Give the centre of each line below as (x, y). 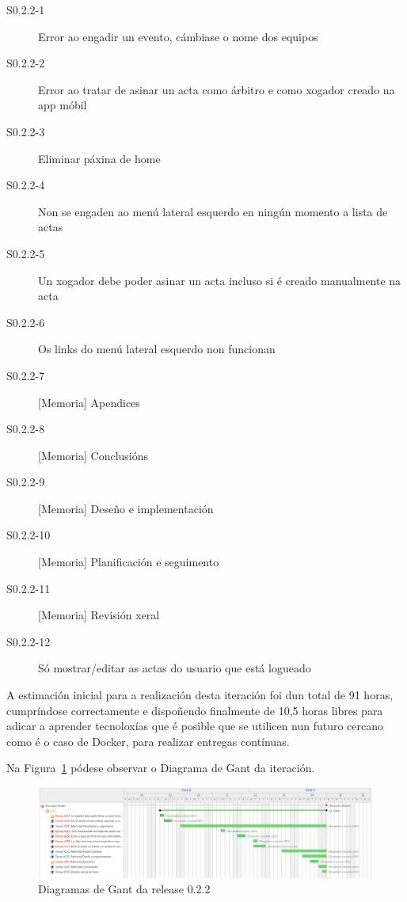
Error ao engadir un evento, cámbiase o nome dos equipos (178, 36)
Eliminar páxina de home (99, 158)
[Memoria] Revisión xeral (99, 615)
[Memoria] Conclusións (93, 455)
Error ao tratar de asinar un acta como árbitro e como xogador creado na (217, 89)
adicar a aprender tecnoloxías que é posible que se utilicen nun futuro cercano (195, 726)
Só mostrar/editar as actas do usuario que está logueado (175, 668)
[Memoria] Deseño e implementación (126, 508)
